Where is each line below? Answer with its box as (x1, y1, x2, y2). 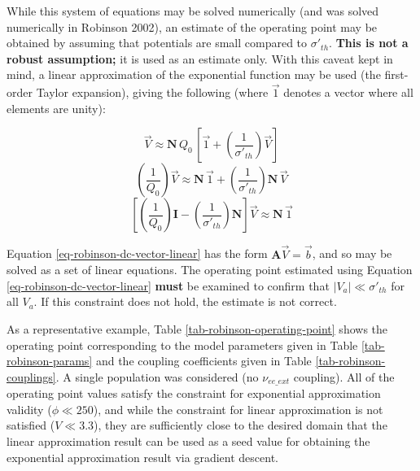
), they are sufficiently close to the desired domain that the (94, 416, 387, 434)
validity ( (7, 400, 52, 417)
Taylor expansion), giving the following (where (36, 84, 269, 101)
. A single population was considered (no (55, 368, 259, 385)
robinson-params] (7, 352, 93, 369)
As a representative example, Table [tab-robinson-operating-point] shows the (7, 320, 388, 337)
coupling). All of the (293, 368, 395, 385)
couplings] (7, 368, 56, 385)
